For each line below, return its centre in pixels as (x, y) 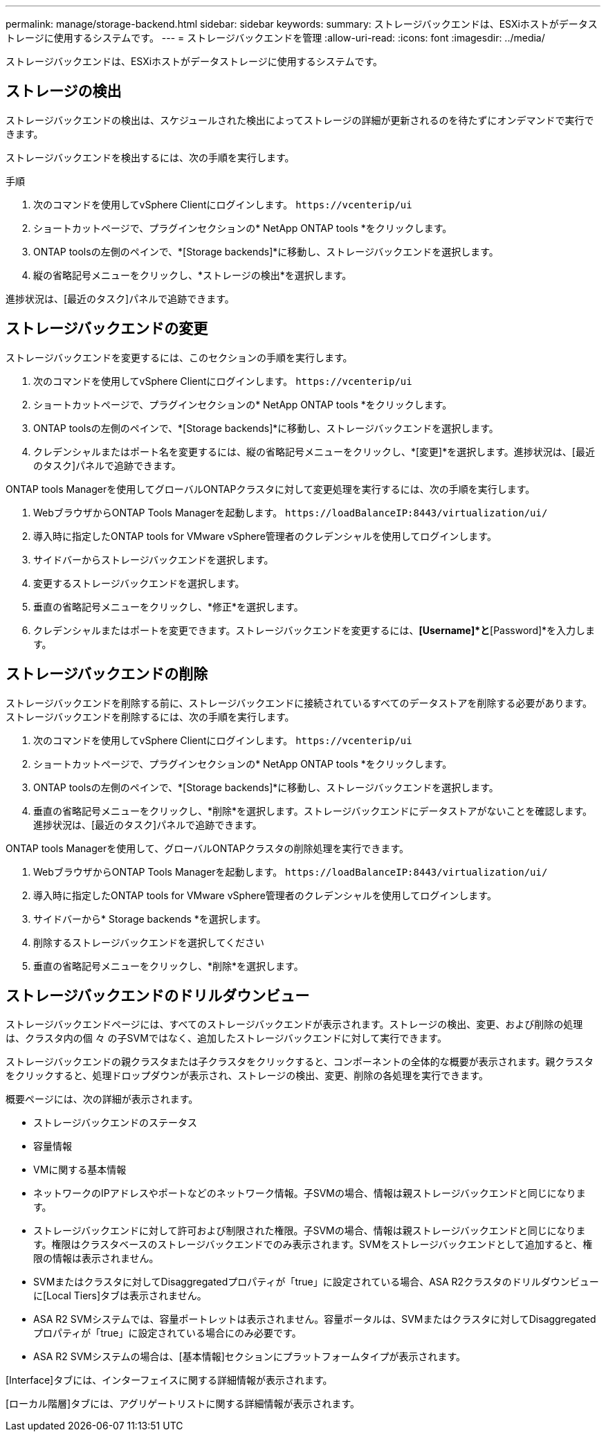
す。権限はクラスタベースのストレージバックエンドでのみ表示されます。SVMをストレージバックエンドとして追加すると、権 (313, 1245)
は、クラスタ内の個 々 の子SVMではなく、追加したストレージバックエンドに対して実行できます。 (226, 1038)
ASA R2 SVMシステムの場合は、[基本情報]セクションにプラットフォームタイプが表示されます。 (249, 1357)
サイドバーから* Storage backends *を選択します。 (150, 919)
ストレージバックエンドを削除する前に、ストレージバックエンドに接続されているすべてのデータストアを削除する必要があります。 (299, 703)
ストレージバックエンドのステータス (115, 1123)
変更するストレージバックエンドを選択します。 (139, 583)
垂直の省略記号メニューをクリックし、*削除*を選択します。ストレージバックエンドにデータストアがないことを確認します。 (313, 811)
